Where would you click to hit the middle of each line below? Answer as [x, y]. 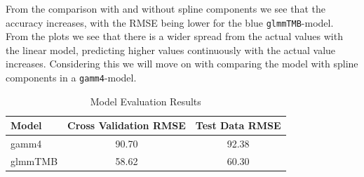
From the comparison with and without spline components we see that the [166, 8]
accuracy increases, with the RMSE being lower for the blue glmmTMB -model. [170, 22]
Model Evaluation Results [146, 101]
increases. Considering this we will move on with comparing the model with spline [182, 64]
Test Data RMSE [238, 125]
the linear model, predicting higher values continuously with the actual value [171, 50]
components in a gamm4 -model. [71, 78]
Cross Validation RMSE [127, 125]
